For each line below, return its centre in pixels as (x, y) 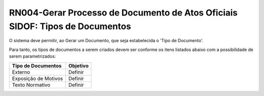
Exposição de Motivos (37, 79)
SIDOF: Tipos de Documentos (70, 26)
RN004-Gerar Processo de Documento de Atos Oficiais (123, 13)
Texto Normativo (31, 85)
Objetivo (79, 65)
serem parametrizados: (33, 56)
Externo (21, 72)
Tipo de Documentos (37, 65)
